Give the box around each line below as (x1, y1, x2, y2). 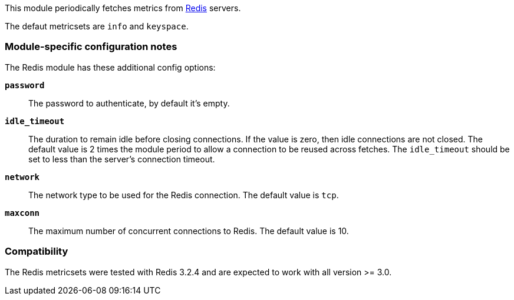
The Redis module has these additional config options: (5, 62, 216, 72)
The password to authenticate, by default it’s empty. (28, 98, 230, 108)
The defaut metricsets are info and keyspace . (5, 21, 189, 31)
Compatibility (5, 245, 68, 258)
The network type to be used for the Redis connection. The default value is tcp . (28, 189, 339, 200)
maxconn (5, 208, 40, 218)
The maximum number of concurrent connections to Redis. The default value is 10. (28, 225, 349, 236)
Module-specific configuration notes (5, 41, 177, 53)
